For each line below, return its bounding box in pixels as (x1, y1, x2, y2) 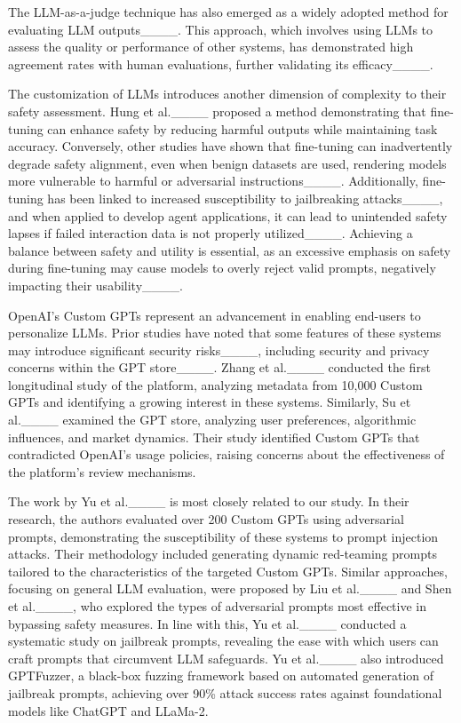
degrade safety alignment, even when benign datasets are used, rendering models (8, 154, 447, 172)
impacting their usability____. (8, 275, 183, 294)
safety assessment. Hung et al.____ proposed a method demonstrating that (8, 101, 426, 120)
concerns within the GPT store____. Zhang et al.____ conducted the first (8, 358, 431, 377)
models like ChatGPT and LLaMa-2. (8, 701, 209, 719)
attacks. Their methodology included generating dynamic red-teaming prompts (8, 544, 437, 563)
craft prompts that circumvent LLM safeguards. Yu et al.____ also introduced (8, 648, 444, 667)
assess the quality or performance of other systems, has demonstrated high (8, 37, 414, 56)
